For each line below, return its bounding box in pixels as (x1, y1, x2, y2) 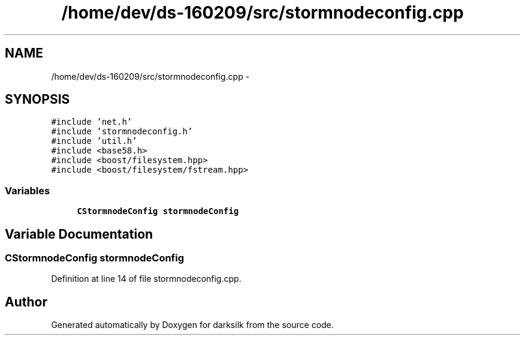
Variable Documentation (5, 226, 153, 242)
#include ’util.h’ (51, 136, 137, 146)
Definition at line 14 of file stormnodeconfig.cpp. (51, 273, 242, 284)
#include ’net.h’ (51, 117, 132, 127)
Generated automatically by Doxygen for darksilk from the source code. (51, 320, 334, 330)
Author (5, 294, 47, 309)
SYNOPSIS (5, 92, 70, 107)
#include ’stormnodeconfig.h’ (51, 127, 193, 137)
